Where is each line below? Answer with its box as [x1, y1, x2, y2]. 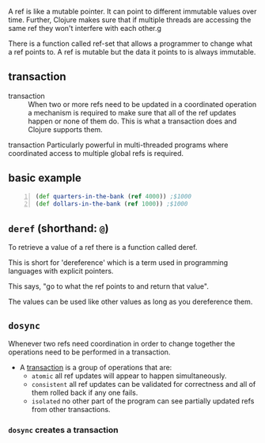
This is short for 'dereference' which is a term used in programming [8, 258, 229, 267]
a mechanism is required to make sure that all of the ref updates [28, 108, 237, 117]
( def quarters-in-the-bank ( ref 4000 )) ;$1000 [35, 192, 192, 200]
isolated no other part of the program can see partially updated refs [31, 396, 255, 406]
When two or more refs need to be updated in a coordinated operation [28, 99, 257, 109]
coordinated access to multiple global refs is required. [8, 148, 184, 157]
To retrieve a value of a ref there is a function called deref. [8, 243, 198, 252]
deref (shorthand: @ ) [8, 221, 109, 235]
